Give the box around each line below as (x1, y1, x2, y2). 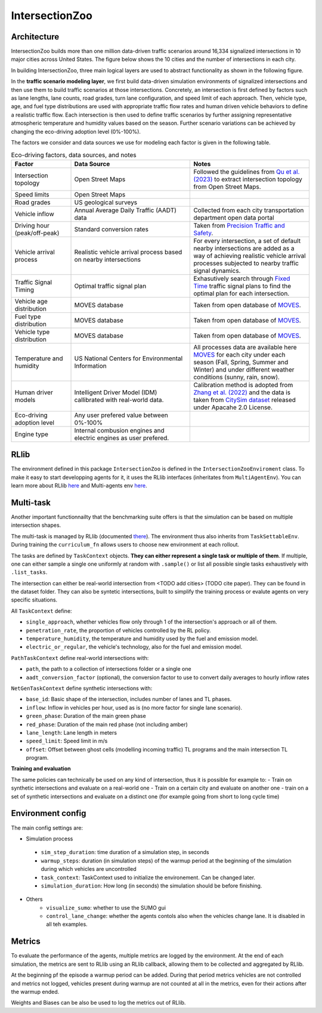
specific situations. (11, 596, 58, 603)
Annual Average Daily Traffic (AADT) (74, 206, 177, 214)
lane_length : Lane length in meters (26, 729, 117, 736)
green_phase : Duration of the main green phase (26, 713, 146, 720)
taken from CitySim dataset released (193, 395, 296, 404)
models (14, 395, 36, 404)
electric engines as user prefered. (74, 434, 169, 442)
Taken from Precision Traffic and (193, 221, 286, 229)
